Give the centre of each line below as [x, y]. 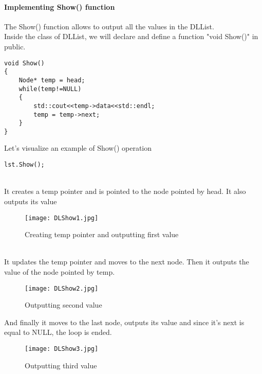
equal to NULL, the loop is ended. [58, 332]
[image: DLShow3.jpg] [62, 349]
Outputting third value [61, 365]
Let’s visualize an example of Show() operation [78, 148]
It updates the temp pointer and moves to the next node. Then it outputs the [127, 262]
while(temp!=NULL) [50, 89]
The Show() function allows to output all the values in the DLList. [109, 26]
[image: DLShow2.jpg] [62, 288]
